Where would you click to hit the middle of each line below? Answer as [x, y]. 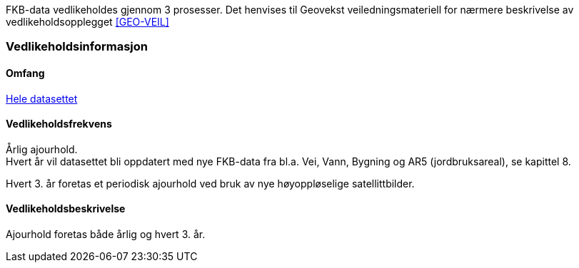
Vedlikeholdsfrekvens [59, 124]
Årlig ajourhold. [42, 149]
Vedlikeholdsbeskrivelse [66, 209]
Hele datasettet [42, 98]
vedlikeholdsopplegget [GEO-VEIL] [87, 22]
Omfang [25, 73]
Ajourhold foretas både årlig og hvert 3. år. [106, 234]
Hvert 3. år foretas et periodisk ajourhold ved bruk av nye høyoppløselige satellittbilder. [210, 183]
